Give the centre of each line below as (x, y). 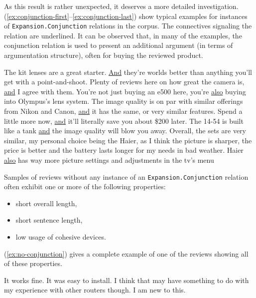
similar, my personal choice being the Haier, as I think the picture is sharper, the (128, 140)
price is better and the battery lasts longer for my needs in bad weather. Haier (124, 150)
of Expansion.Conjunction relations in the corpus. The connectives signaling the (128, 26)
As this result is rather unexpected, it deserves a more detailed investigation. (121, 6)
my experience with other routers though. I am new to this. (95, 290)
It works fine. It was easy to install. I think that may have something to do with (127, 280)
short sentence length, (49, 220)
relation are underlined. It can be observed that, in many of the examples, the (123, 35)
